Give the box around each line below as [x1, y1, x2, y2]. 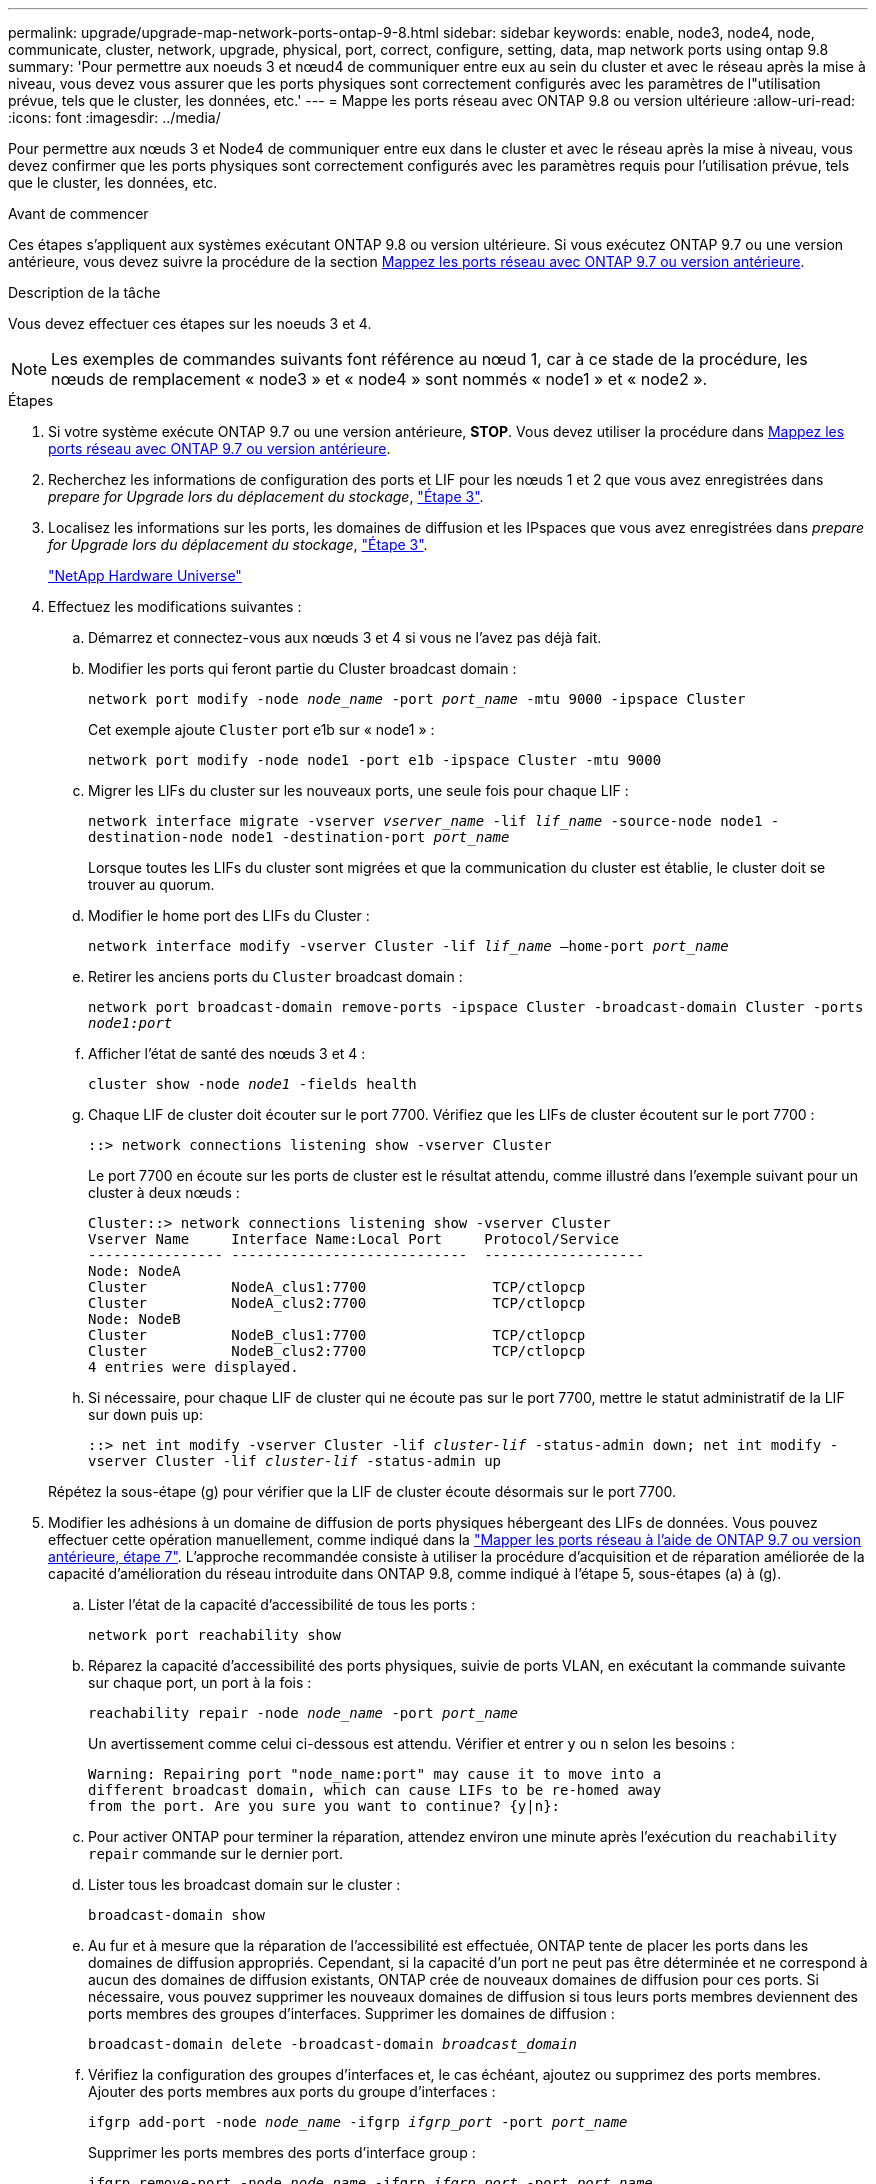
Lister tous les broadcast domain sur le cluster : [88, 1876, 401, 1893]
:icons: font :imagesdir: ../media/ [8, 109, 221, 126]
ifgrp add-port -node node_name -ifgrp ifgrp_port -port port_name [88, 2114, 628, 2130]
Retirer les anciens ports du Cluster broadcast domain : [88, 968, 463, 985]
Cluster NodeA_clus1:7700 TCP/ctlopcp [88, 1279, 586, 1295]
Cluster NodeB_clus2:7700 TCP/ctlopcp [88, 1343, 586, 1359]
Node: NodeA [88, 1263, 181, 1279]
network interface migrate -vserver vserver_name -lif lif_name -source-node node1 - [88, 813, 780, 829]
